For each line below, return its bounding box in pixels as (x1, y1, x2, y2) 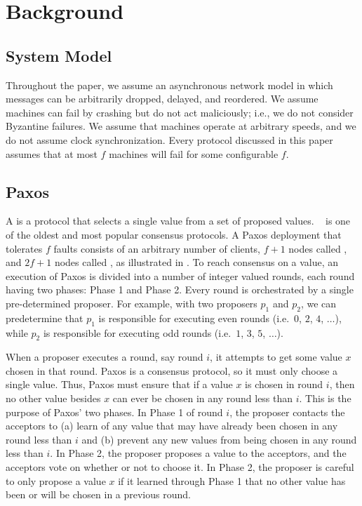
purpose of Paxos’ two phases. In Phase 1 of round (6, 404, 223, 419)
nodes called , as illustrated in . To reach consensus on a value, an (54, 255, 339, 269)
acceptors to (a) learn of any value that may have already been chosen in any (6, 418, 338, 433)
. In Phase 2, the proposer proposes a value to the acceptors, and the (50, 446, 347, 460)
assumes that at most (6, 146, 98, 161)
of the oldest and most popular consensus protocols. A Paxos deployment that (6, 227, 342, 241)
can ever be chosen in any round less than (112, 391, 293, 406)
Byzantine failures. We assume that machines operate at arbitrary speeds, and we (6, 119, 356, 133)
